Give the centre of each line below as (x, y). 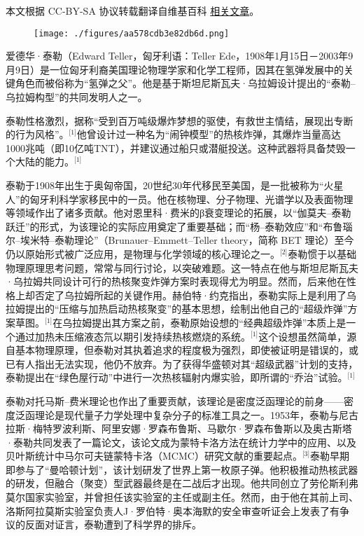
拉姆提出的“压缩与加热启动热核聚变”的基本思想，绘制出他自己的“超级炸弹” (177, 309)
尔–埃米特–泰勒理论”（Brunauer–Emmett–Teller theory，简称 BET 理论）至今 (180, 240)
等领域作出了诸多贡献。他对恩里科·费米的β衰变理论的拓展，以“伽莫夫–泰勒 (178, 213)
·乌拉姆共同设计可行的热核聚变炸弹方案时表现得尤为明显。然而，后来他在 (176, 281)
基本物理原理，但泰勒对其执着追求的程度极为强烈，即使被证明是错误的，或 (187, 350)
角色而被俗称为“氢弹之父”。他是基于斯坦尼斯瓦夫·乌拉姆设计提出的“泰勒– (185, 83)
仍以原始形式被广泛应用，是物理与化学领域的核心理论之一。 (143, 253)
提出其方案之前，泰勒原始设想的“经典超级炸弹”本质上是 (219, 322)
